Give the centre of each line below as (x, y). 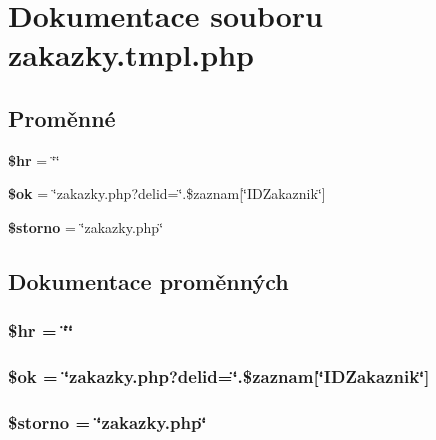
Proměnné (62, 117)
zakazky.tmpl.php (131, 54)
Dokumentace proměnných (148, 280)
